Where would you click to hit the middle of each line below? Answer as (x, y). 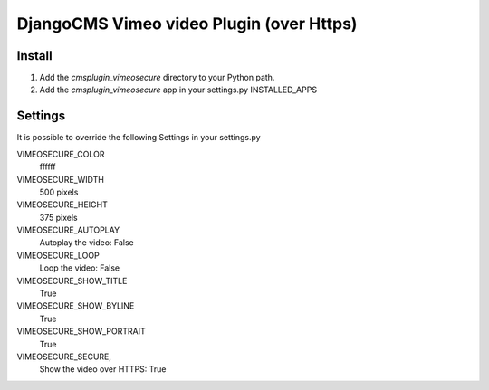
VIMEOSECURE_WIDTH (60, 179)
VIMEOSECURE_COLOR (61, 154)
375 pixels (58, 217)
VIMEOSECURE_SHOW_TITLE (72, 281)
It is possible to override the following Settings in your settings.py (139, 138)
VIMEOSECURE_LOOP (58, 255)
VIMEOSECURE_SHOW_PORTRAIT (81, 331)
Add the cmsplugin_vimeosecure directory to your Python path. (157, 78)
